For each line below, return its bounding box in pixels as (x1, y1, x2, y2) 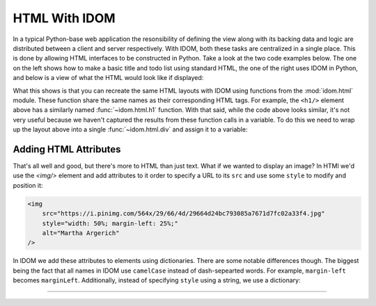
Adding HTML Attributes (13, 143, 121, 155)
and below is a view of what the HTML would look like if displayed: (13, 74, 204, 82)
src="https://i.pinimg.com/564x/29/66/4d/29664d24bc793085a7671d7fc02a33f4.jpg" (42, 209, 325, 218)
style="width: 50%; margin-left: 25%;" (42, 219, 179, 227)
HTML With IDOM (13, 10, 116, 26)
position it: (13, 181, 43, 189)
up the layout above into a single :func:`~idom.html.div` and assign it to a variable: (13, 125, 248, 134)
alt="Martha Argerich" (42, 229, 120, 236)
